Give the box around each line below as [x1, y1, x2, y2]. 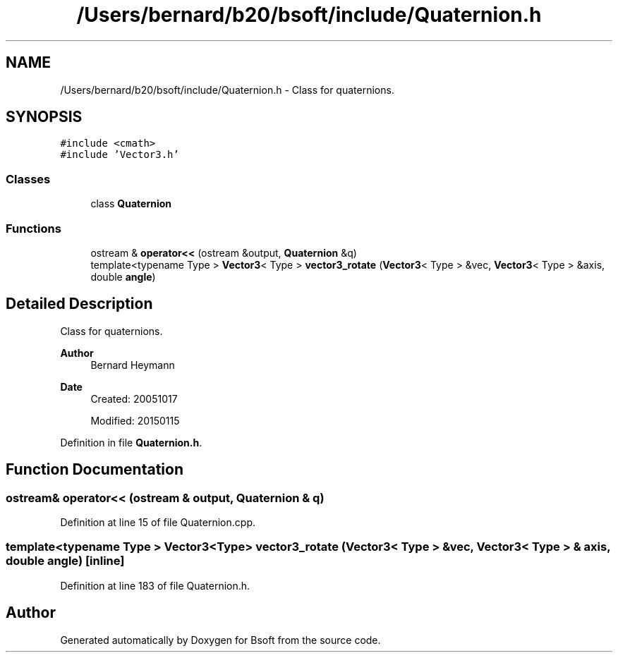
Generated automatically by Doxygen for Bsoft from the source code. [60, 633, 381, 646]
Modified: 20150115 [90, 414, 180, 427]
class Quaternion [90, 197, 172, 210]
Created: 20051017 [90, 392, 178, 405]
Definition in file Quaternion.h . [60, 436, 202, 449]
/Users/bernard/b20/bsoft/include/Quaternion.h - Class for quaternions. [60, 83, 394, 96]
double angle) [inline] [6, 554, 125, 568]
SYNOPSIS [6, 108, 83, 126]
